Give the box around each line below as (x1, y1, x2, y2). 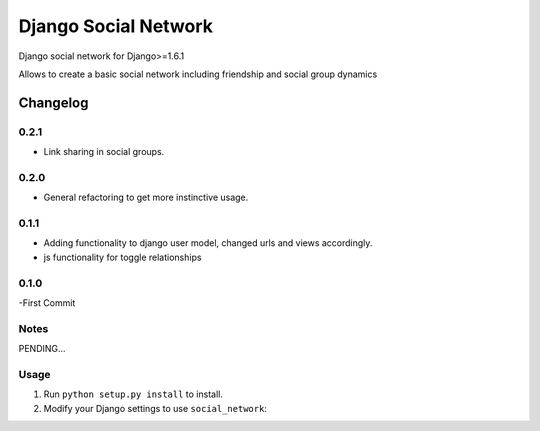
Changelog (18, 94, 89, 111)
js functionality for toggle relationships (43, 251, 202, 263)
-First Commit (18, 296, 76, 309)
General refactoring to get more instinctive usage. (43, 191, 249, 204)
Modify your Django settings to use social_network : (43, 402, 267, 414)
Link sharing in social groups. (43, 146, 165, 158)
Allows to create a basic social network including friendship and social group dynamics (18, 68, 378, 80)
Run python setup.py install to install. (43, 388, 224, 400)
